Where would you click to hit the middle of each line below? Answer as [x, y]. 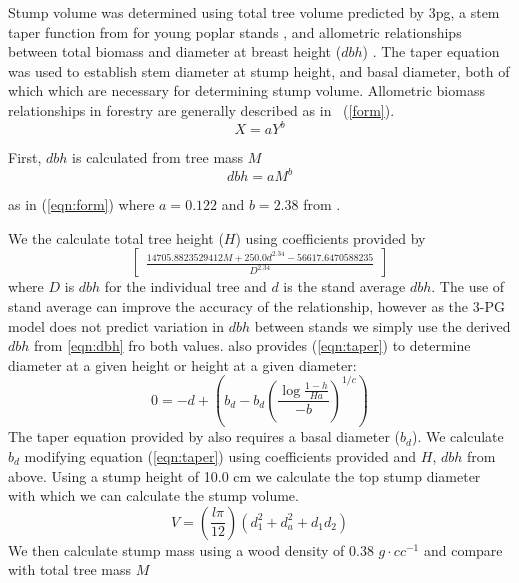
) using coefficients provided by [330, 237]
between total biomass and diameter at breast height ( [175, 51]
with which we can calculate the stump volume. [153, 495]
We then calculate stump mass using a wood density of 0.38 [191, 549]
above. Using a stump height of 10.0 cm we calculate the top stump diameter [244, 475]
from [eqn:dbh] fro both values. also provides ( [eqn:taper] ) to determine [252, 345]
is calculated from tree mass [158, 157]
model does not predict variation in [116, 325]
